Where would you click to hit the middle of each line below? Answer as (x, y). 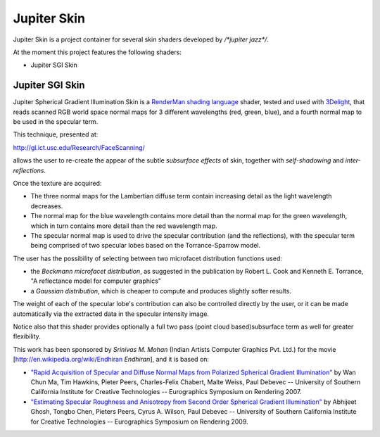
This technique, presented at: (56, 134)
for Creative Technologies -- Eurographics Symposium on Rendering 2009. (140, 422)
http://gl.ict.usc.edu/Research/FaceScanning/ (79, 147)
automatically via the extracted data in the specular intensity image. (111, 314)
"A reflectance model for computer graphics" (96, 281)
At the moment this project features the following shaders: (97, 52)
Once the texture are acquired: (57, 183)
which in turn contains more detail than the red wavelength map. (124, 226)
